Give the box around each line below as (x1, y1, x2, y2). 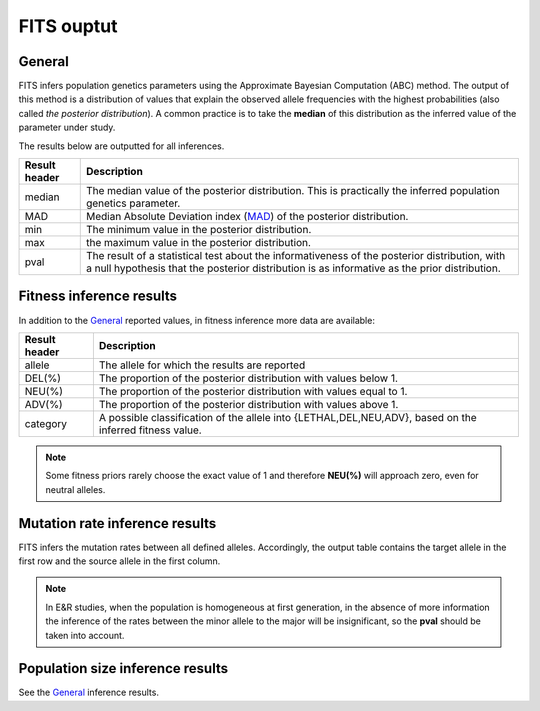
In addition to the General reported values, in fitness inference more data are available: (18, 314, 375, 326)
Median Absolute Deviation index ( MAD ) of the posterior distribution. (85, 210, 409, 224)
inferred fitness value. (98, 423, 202, 437)
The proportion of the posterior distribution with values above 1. (98, 397, 399, 411)
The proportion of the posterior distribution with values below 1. (98, 371, 399, 385)
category (24, 416, 68, 430)
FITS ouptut (18, 15, 118, 37)
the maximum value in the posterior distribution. (85, 236, 312, 250)
